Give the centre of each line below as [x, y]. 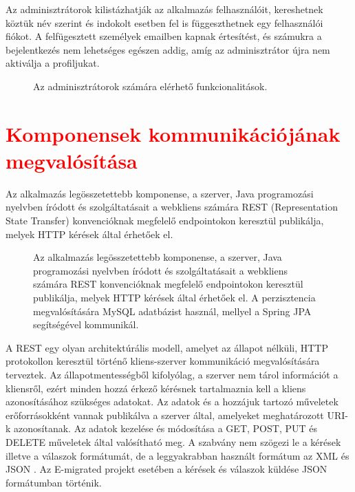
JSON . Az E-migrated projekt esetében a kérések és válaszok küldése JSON [166, 469]
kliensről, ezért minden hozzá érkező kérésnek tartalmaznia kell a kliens [156, 388]
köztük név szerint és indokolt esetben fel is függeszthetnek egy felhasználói [164, 22]
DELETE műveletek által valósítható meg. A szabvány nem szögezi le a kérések [173, 441]
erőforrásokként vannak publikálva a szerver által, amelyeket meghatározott [165, 415]
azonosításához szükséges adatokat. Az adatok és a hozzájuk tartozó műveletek [172, 402]
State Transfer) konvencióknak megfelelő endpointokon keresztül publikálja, [165, 221]
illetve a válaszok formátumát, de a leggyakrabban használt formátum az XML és [177, 455]
